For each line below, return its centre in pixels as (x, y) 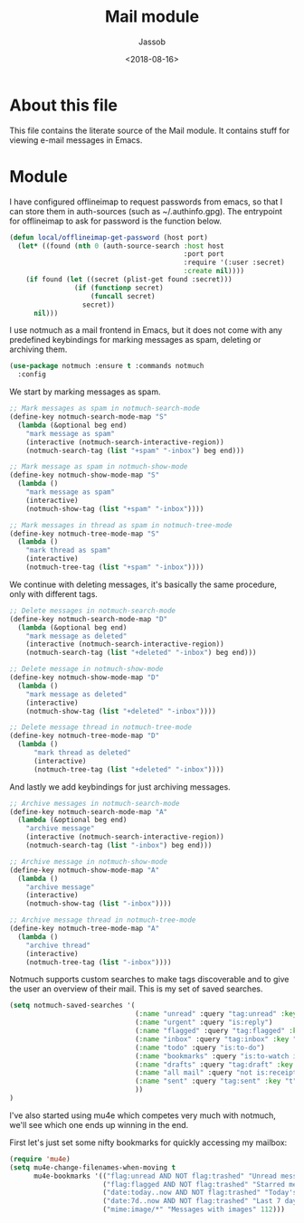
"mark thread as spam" (68, 550)
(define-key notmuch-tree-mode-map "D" (85, 736)
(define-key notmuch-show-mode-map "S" (85, 475)
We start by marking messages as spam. (85, 392)
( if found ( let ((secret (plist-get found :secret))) (129, 280)
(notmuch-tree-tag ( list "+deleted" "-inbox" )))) (128, 769)
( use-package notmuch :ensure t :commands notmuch (107, 366)
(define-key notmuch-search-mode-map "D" (89, 619)
